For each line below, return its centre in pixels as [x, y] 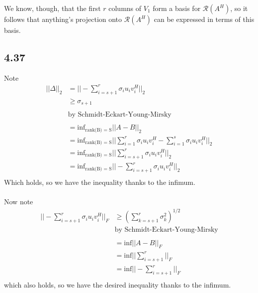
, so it [239, 8]
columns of [125, 8]
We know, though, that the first [52, 8]
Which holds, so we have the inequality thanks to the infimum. [100, 182]
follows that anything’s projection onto [63, 19]
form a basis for [177, 8]
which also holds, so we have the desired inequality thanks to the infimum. [118, 285]
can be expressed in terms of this [204, 19]
